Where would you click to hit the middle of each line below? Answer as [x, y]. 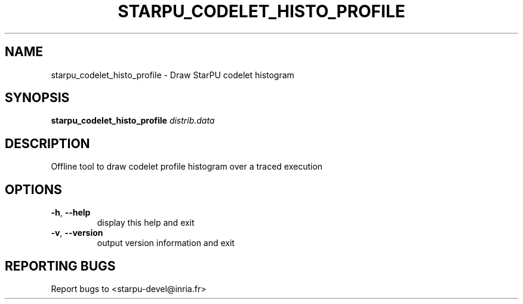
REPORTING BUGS [60, 266]
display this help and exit [146, 223]
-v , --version [77, 233]
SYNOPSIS [37, 98]
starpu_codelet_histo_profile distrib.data [133, 121]
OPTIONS [33, 189]
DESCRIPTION [47, 143]
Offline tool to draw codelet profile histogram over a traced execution [187, 167]
